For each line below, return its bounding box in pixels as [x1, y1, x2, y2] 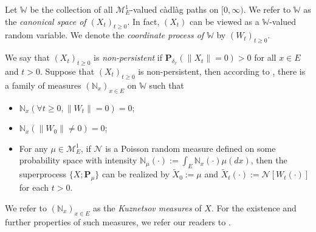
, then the [250, 154, 287, 166]
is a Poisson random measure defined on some [105, 142, 276, 154]
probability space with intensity [19, 154, 137, 166]
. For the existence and [211, 201, 297, 214]
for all [254, 51, 276, 64]
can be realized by [101, 168, 170, 180]
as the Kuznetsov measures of [92, 201, 202, 214]
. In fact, [127, 15, 160, 27]
